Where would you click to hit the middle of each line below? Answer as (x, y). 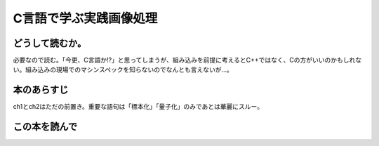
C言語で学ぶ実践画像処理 (85, 18)
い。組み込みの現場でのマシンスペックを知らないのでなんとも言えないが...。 (123, 69)
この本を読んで (45, 127)
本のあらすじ (41, 90)
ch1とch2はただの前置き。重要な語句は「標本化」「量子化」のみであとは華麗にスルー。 (138, 107)
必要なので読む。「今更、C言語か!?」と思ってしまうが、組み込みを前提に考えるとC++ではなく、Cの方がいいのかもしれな (187, 60)
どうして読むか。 (50, 43)
